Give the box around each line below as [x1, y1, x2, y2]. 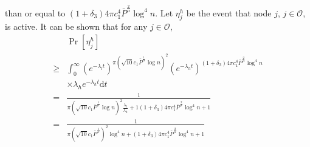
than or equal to [5, 6, 66, 19]
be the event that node [186, 6, 272, 19]
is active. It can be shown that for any [5, 20, 148, 33]
